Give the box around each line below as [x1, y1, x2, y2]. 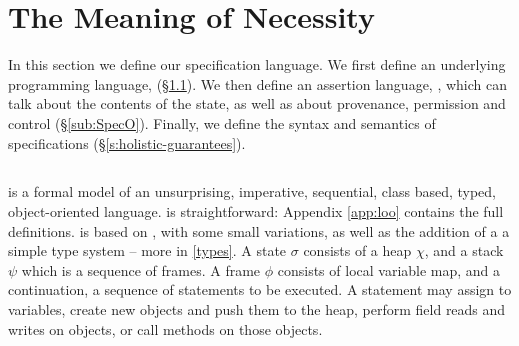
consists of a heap [303, 240, 412, 261]
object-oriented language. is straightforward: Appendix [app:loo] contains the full [8, 201, 504, 222]
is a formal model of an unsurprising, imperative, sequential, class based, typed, [8, 181, 496, 202]
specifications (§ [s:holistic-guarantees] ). [8, 132, 246, 153]
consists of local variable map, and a [277, 259, 501, 280]
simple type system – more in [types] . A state [8, 240, 287, 261]
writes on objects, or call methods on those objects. [8, 318, 323, 339]
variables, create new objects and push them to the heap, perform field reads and [8, 299, 506, 320]
